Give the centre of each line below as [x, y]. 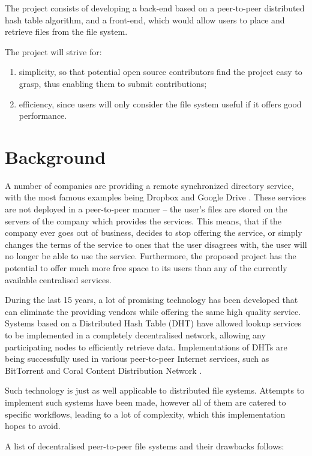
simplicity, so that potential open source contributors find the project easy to [160, 72]
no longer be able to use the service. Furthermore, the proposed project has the [151, 256]
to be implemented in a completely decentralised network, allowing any [135, 335]
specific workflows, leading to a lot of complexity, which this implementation [145, 414]
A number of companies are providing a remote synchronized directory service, [149, 185]
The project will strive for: [53, 51]
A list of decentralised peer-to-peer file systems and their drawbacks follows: [145, 445]
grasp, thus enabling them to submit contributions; [113, 83]
